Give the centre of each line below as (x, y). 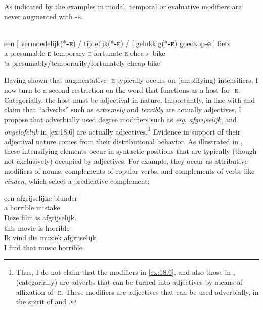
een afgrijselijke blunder (41, 197)
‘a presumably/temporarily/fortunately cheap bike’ (83, 62)
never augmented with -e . (43, 16)
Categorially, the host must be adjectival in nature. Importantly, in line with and (130, 99)
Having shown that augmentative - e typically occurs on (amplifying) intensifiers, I (131, 80)
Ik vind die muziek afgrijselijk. (51, 237)
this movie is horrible (37, 227)
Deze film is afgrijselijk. (40, 217)
